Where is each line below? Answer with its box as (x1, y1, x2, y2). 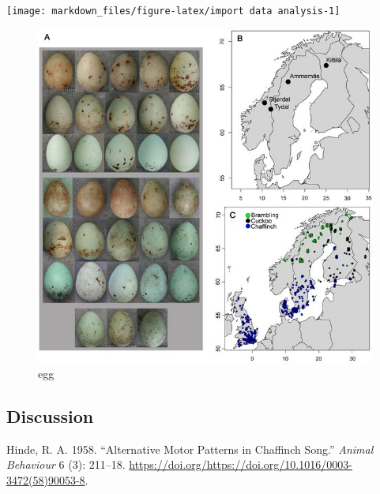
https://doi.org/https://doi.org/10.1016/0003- (129, 456, 352, 473)
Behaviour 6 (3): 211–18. (6, 456, 126, 473)
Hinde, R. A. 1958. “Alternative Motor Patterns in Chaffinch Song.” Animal (6, 440, 374, 457)
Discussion (6, 403, 94, 428)
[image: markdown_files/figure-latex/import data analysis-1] (6, 6, 340, 17)
